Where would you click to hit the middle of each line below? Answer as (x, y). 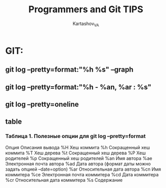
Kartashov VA (86, 24)
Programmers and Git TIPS (86, 9)
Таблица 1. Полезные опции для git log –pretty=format (76, 136)
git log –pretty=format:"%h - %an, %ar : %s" (78, 87)
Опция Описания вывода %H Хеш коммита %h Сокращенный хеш (78, 147)
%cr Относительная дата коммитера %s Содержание (64, 180)
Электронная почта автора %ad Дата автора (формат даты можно (78, 163)
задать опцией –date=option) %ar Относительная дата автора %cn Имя (83, 169)
